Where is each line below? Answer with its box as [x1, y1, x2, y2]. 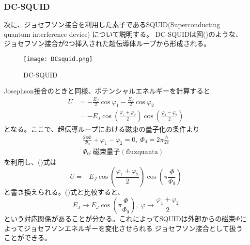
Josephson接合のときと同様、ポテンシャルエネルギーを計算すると [4, 86, 210, 96]
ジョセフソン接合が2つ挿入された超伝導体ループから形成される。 [4, 38, 211, 48]
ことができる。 [4, 232, 51, 243]
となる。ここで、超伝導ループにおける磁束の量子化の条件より [4, 124, 200, 134]
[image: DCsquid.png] [23, 56, 93, 62]
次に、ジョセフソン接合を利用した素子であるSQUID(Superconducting [4, 19, 220, 30]
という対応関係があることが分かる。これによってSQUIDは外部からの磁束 [4, 214, 235, 224]
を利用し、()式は [4, 156, 57, 167]
